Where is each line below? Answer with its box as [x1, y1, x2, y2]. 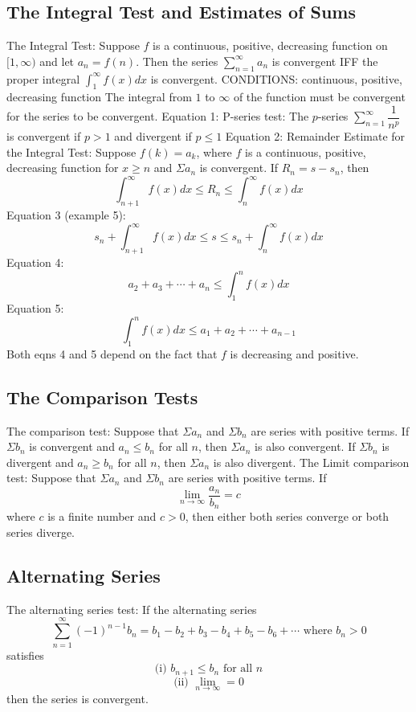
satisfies [6, 646, 44, 663]
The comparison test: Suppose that [6, 422, 179, 439]
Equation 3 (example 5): [6, 207, 126, 223]
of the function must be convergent [233, 88, 406, 105]
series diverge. [6, 524, 75, 541]
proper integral [6, 70, 80, 87]
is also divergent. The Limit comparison [213, 453, 410, 470]
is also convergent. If [255, 438, 356, 455]
